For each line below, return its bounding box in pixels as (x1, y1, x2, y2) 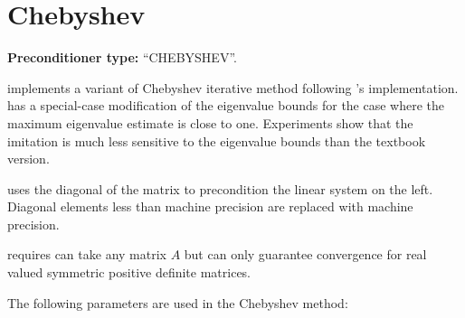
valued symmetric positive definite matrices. (7, 263, 251, 282)
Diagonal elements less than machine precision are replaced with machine (7, 197, 413, 216)
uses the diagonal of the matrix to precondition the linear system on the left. (7, 179, 433, 198)
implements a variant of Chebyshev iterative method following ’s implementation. (7, 78, 459, 97)
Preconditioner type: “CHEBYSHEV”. (7, 48, 237, 67)
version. (7, 149, 50, 168)
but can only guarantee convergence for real (184, 245, 427, 264)
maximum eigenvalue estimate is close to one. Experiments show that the (7, 113, 413, 132)
